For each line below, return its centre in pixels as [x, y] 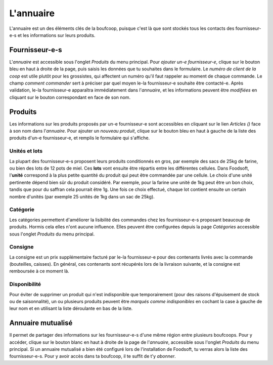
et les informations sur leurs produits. [56, 35]
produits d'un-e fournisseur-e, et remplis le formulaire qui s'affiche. [80, 138]
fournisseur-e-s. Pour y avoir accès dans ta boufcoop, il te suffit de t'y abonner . [93, 356]
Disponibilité [25, 285]
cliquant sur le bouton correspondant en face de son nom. [70, 97]
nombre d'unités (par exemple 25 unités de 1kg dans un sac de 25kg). [82, 196]
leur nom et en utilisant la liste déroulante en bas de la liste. [71, 308]
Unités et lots [26, 151]
